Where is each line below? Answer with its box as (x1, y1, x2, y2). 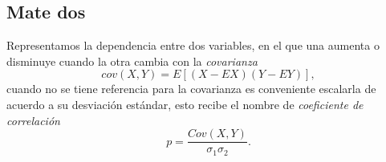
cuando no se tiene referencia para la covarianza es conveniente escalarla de (6, 80, 376, 97)
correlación (6, 111, 60, 128)
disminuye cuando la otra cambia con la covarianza (6, 52, 258, 69)
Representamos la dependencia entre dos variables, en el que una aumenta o (6, 37, 380, 54)
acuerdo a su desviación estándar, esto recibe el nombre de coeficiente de (6, 95, 364, 112)
